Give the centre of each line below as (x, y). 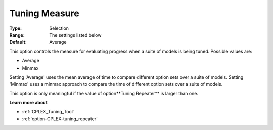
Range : (17, 35)
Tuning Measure (44, 13)
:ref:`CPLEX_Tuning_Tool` (48, 112)
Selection (59, 28)
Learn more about (29, 103)
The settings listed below (75, 35)
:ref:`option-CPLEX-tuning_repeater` (60, 119)
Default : (18, 42)
